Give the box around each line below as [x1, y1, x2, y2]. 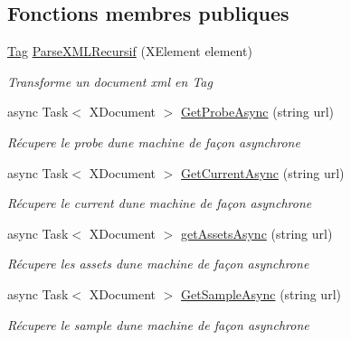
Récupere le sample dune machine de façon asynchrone [7, 315, 309, 334]
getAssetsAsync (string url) [181, 223, 333, 242]
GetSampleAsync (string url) [181, 284, 341, 303]
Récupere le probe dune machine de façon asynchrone [7, 132, 300, 151]
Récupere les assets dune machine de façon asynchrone [7, 254, 309, 273]
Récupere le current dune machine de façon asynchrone [7, 194, 312, 212]
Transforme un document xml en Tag [7, 71, 213, 90]
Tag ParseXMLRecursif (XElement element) [7, 42, 252, 61]
